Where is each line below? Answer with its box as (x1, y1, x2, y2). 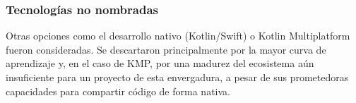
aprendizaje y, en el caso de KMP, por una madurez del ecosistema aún (6, 56, 314, 71)
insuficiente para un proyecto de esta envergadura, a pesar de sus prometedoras (6, 70, 349, 84)
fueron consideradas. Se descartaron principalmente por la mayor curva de (6, 42, 326, 56)
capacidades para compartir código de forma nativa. (6, 83, 230, 98)
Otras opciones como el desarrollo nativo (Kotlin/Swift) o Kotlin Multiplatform (6, 28, 350, 43)
